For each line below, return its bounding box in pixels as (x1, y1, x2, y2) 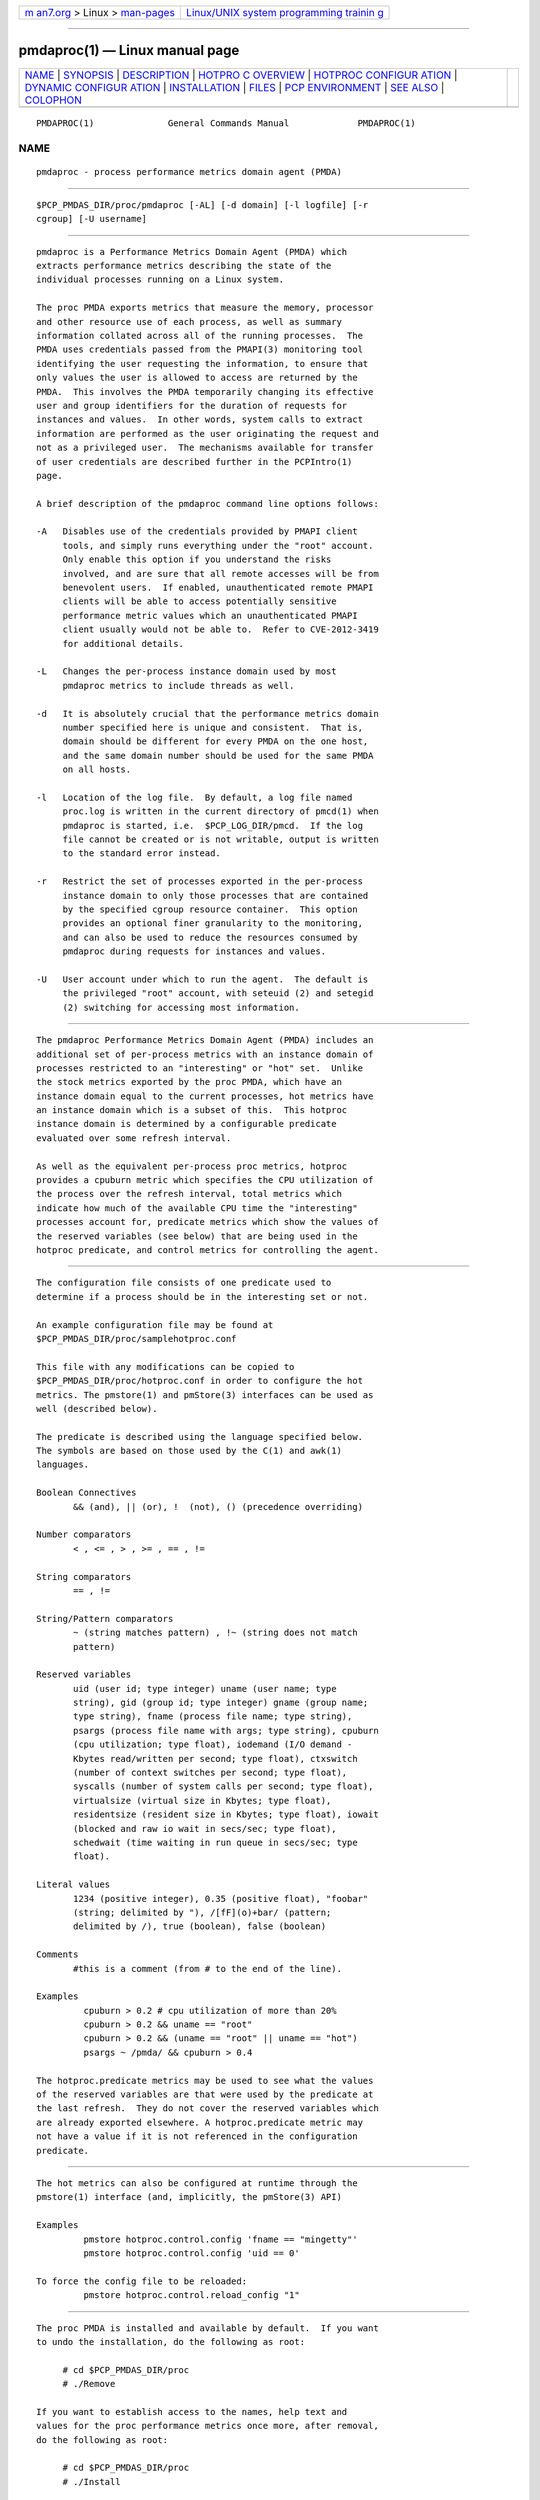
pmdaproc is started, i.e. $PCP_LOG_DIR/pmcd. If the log (62, 820, 364, 831)
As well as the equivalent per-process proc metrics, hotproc (36, 1160, 348, 1172)
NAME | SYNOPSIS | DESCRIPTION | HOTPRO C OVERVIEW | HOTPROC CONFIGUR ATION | (24, 68, 458, 82)
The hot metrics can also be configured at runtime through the (36, 2177, 359, 2189)
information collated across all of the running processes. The (36, 330, 364, 341)
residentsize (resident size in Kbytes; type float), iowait (73, 1809, 379, 1820)
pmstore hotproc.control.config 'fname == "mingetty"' (83, 2233, 359, 2245)
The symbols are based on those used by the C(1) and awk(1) (36, 1445, 342, 1457)
